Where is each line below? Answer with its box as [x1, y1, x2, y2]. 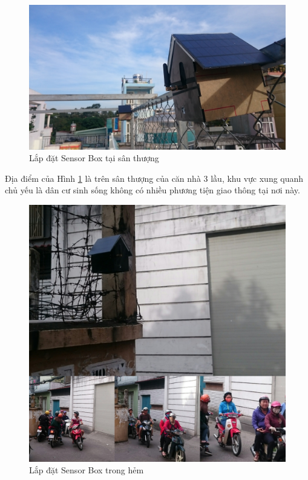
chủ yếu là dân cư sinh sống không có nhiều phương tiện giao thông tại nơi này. [5, 184, 300, 196]
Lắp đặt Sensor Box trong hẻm [29, 464, 144, 476]
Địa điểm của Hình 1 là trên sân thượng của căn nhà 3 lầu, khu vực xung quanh [5, 172, 304, 184]
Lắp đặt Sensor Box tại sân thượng [29, 152, 159, 164]
